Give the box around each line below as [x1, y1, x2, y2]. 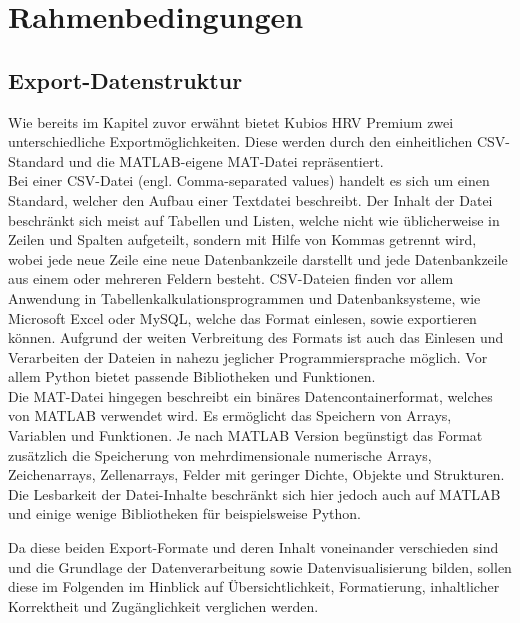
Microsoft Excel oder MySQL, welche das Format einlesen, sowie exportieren [8, 307, 477, 328]
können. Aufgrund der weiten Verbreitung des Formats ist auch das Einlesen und [8, 327, 504, 348]
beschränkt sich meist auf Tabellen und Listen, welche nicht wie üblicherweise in [8, 209, 500, 230]
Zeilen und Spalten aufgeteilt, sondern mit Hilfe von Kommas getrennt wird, [8, 229, 477, 250]
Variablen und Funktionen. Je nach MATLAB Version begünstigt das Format [8, 425, 483, 446]
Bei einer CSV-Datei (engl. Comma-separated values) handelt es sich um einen [8, 170, 490, 191]
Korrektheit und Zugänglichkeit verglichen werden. [8, 595, 319, 616]
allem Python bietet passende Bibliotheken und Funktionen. [8, 366, 376, 387]
